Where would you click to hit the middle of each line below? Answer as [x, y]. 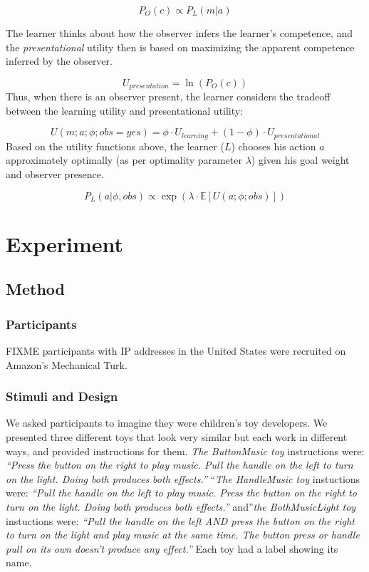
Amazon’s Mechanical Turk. [67, 364]
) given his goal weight [300, 160]
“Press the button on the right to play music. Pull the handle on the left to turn [180, 465]
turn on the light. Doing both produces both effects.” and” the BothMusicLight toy [181, 506]
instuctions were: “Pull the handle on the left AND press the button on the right [180, 520]
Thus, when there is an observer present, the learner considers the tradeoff [168, 97]
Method [35, 289]
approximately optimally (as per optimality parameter [124, 160]
